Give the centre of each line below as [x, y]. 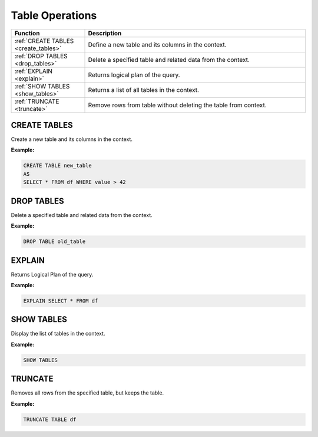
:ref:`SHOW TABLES [42, 86]
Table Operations [54, 15]
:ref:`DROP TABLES [41, 56]
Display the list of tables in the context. [58, 334]
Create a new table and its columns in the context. [72, 139]
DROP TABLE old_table [54, 241]
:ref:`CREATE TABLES [44, 41]
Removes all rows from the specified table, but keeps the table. [87, 393]
